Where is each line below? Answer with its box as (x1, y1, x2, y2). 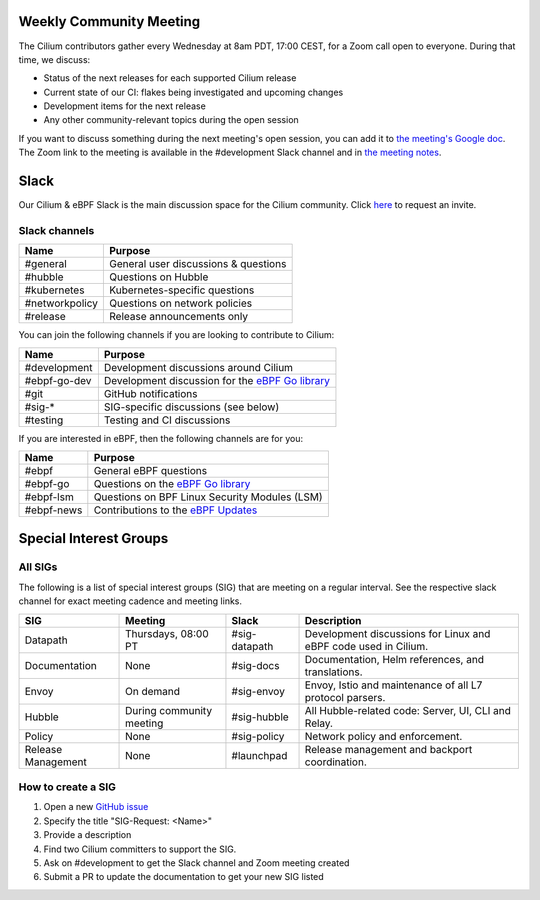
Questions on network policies (109, 296, 253, 310)
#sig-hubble (231, 710, 289, 724)
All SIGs (18, 560, 58, 574)
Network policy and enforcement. (304, 729, 463, 743)
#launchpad (231, 748, 288, 762)
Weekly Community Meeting (18, 13, 201, 30)
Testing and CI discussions (103, 413, 231, 427)
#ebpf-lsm (24, 490, 74, 504)
